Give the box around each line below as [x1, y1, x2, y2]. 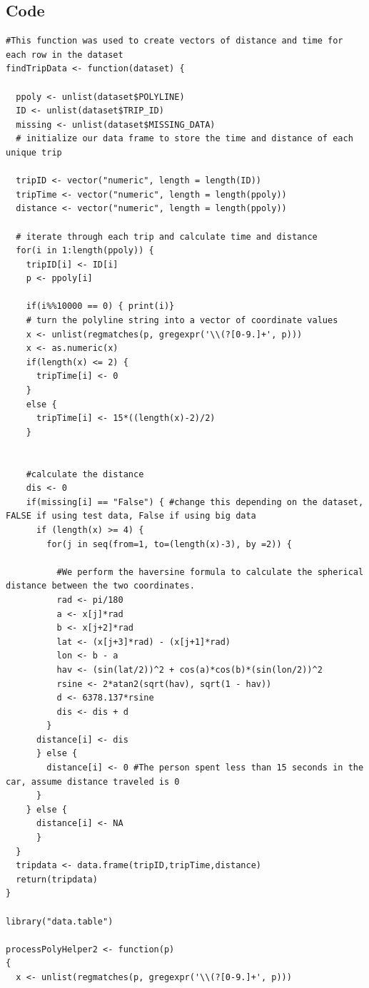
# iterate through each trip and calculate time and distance [16, 231, 318, 242]
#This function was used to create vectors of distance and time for [6, 36, 343, 46]
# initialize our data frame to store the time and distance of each [16, 133, 353, 144]
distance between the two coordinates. [6, 581, 195, 591]
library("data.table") [6, 916, 113, 927]
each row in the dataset [6, 49, 123, 60]
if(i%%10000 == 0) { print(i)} [26, 301, 175, 312]
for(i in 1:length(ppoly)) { [16, 245, 154, 256]
